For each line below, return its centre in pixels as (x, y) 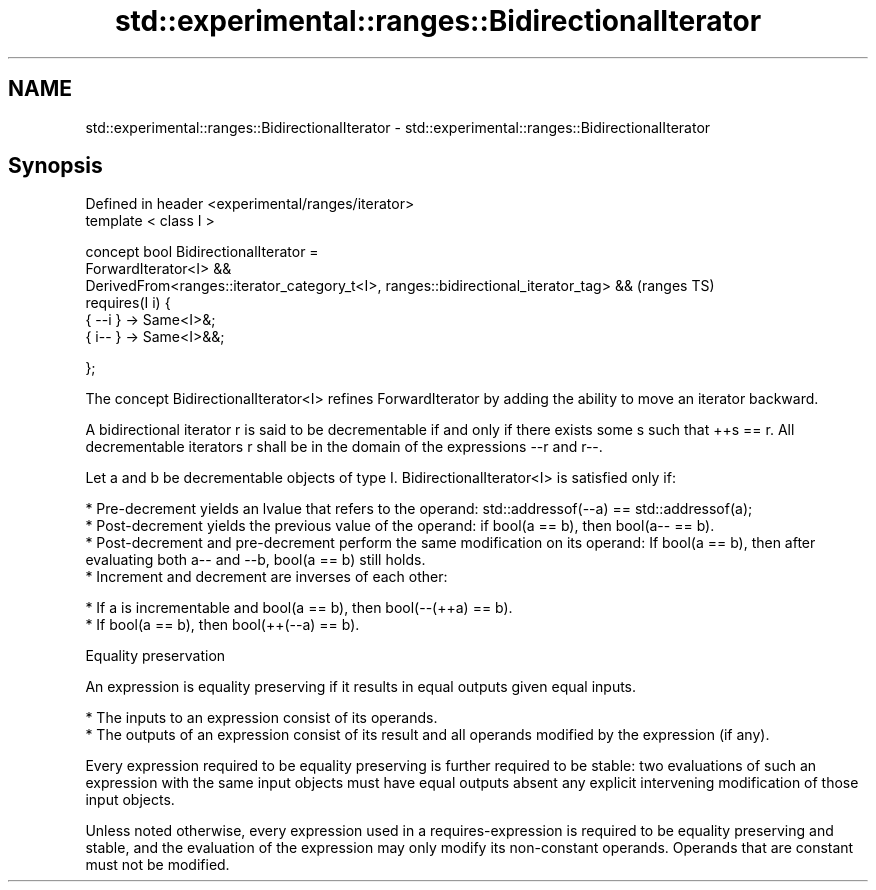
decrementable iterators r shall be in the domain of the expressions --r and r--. (344, 447)
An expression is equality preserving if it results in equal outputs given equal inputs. (361, 687)
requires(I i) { (128, 303)
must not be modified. (157, 865)
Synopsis (55, 166)
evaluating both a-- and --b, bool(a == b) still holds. (255, 560)
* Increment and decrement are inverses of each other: (266, 577)
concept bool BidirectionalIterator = (202, 252)
